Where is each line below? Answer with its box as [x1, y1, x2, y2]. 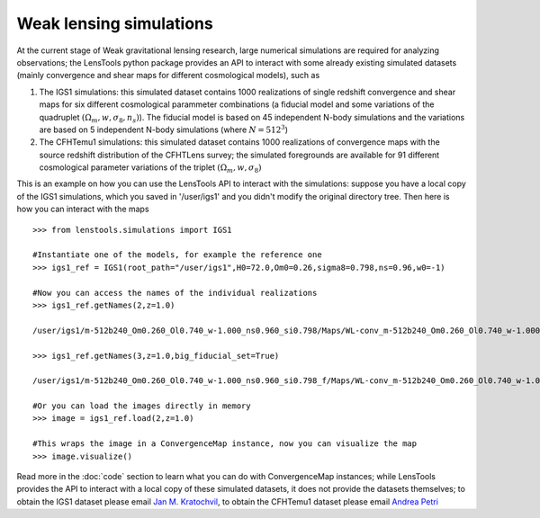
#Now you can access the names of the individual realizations [32, 288, 318, 298]
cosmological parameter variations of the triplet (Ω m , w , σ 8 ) [39, 162, 262, 174]
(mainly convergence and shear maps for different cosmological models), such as [16, 70, 320, 81]
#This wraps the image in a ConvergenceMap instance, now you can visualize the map [32, 439, 418, 449]
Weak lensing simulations [16, 13, 213, 33]
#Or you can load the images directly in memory [32, 401, 251, 411]
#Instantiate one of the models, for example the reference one [32, 250, 323, 260]
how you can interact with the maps [16, 203, 149, 215]
